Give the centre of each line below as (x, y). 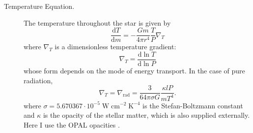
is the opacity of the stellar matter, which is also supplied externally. (146, 115)
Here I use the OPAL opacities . (72, 124)
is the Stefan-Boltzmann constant (193, 105)
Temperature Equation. (39, 6)
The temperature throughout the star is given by (97, 22)
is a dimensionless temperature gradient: (115, 47)
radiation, (38, 80)
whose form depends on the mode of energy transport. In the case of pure (134, 70)
